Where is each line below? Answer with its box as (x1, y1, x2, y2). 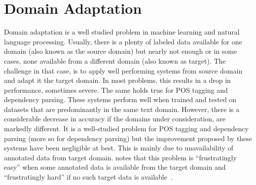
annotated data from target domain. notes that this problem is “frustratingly (4, 152, 237, 162)
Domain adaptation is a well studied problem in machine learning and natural (4, 27, 240, 37)
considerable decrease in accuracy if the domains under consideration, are (4, 113, 226, 124)
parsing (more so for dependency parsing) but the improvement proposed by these (4, 133, 253, 143)
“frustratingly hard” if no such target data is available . (4, 172, 173, 182)
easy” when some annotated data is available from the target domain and (4, 162, 226, 172)
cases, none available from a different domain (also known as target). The (4, 55, 226, 66)
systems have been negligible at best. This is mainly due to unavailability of (4, 143, 233, 153)
